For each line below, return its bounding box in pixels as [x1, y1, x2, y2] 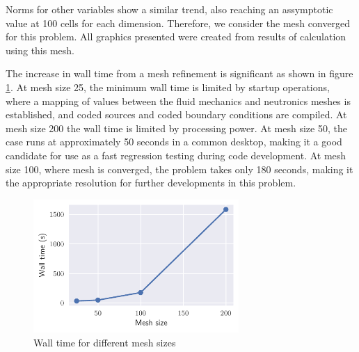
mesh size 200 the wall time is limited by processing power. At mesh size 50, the [6, 120, 347, 135]
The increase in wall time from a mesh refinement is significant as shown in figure [6, 66, 353, 81]
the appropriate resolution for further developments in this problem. [6, 175, 296, 190]
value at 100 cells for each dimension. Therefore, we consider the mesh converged [6, 15, 351, 30]
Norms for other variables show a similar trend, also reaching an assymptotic [6, 2, 333, 16]
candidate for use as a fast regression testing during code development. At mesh [6, 147, 346, 162]
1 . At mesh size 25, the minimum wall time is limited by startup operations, [6, 79, 330, 94]
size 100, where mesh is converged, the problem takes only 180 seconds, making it [6, 161, 353, 176]
